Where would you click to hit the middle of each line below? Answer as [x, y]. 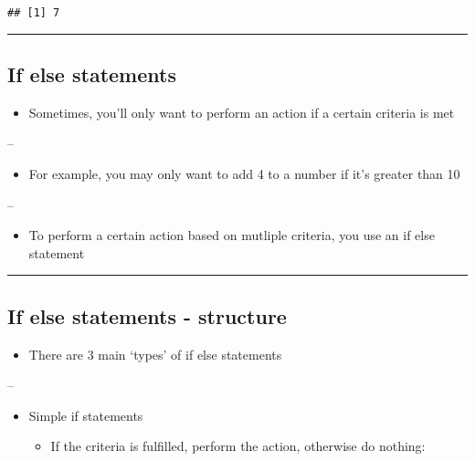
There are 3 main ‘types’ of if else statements [155, 354]
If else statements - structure [147, 315]
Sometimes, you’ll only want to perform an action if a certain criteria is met [242, 112]
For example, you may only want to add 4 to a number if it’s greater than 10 [244, 174]
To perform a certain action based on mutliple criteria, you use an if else [232, 235]
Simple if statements [86, 415]
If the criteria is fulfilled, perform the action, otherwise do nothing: [238, 446]
